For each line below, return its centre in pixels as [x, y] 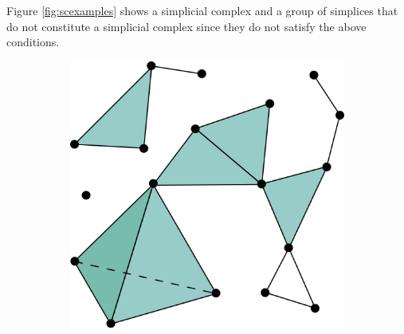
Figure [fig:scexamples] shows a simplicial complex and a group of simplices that [202, 10]
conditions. [33, 42]
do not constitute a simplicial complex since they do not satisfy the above [186, 26]
